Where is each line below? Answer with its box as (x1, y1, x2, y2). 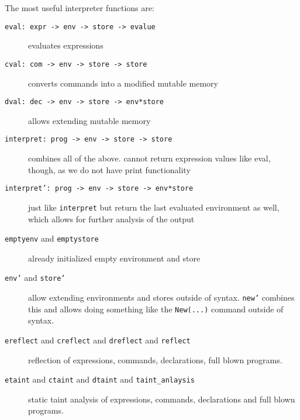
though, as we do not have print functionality (28, 163, 191, 175)
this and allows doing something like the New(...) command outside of (28, 302, 284, 315)
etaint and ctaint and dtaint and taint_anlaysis (5, 373, 195, 385)
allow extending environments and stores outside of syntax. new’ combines (28, 291, 295, 303)
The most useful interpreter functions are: (5, 2, 154, 13)
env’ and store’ (5, 271, 65, 284)
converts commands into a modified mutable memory (28, 77, 218, 89)
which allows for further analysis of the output (28, 212, 195, 225)
